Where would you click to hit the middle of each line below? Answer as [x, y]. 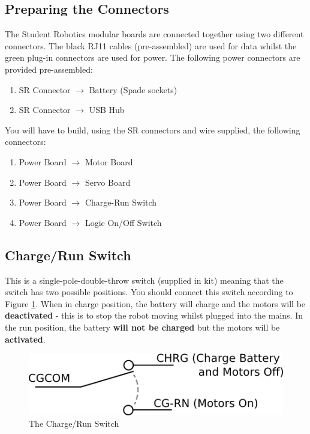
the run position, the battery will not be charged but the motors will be [142, 327]
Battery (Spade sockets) [133, 89]
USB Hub [107, 110]
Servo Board [108, 182]
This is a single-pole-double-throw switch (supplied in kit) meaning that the [144, 280]
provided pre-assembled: [49, 69]
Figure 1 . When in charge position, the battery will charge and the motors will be [155, 303]
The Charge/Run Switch [74, 423]
